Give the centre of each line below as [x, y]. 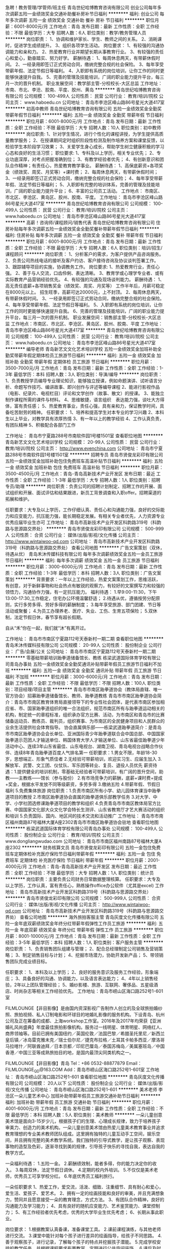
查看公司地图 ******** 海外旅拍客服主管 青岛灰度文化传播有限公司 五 [92, 917]
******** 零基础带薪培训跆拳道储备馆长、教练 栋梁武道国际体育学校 [76, 658]
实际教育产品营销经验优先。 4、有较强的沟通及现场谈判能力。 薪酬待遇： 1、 [85, 279]
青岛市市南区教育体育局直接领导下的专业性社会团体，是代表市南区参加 [87, 702]
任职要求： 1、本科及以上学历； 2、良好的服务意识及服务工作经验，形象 [80, 972]
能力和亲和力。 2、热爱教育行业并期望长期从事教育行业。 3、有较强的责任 [87, 52]
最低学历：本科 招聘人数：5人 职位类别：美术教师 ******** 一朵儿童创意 [87, 1114]
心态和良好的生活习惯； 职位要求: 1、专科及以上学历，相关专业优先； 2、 [81, 153]
